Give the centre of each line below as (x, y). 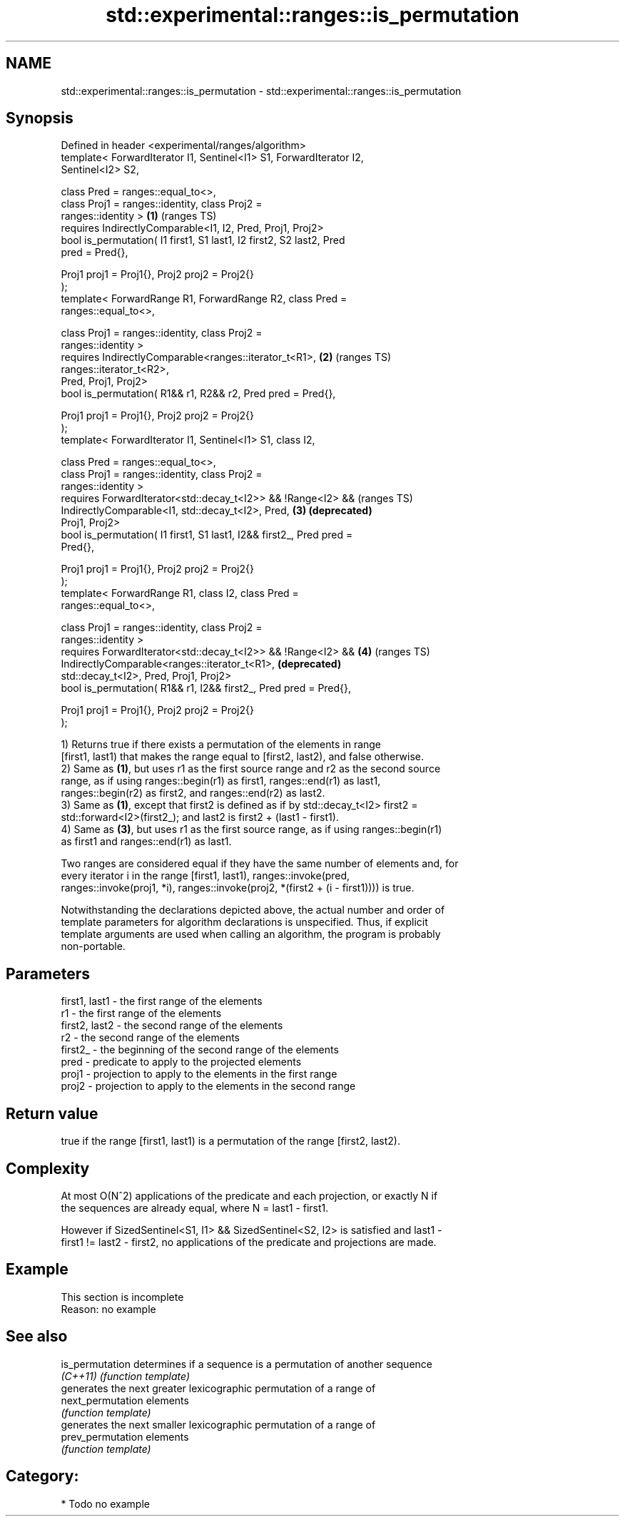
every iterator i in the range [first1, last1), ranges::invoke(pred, (205, 876)
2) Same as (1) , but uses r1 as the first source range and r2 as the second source (251, 769)
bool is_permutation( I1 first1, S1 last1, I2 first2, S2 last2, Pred (203, 240)
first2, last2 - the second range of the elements (172, 1026)
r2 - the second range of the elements (151, 1038)
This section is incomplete (122, 1297)
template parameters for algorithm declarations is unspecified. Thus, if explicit (244, 922)
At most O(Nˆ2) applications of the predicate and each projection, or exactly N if (249, 1195)
